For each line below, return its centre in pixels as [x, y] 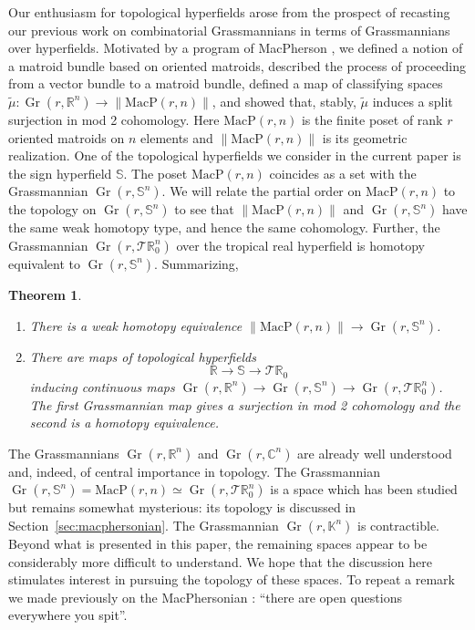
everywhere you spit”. [68, 615]
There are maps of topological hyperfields [143, 356]
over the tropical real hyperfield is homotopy [300, 245]
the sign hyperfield [60, 173]
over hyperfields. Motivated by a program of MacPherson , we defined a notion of [236, 48]
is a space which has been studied [364, 489]
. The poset [155, 173]
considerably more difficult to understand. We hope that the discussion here [220, 561]
